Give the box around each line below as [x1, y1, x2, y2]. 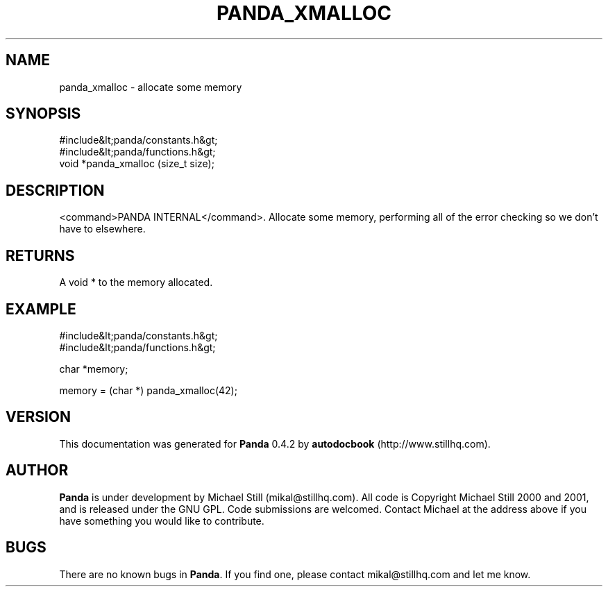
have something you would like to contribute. [59, 514, 264, 527]
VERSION [6, 408, 71, 426]
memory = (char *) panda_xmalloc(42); [59, 384, 237, 396]
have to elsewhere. [59, 223, 146, 235]
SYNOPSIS [6, 105, 81, 123]
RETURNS [6, 246, 75, 264]
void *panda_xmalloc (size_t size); [59, 158, 214, 170]
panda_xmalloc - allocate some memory [59, 81, 242, 93]
